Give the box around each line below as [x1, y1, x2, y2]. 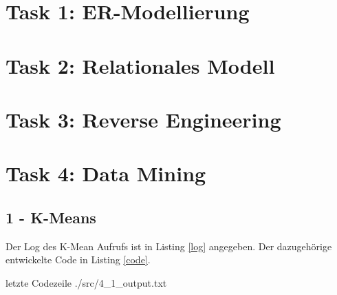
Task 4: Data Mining [6, 159, 206, 187]
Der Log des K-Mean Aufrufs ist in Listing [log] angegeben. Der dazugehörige [6, 238, 332, 253]
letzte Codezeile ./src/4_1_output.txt [6, 275, 167, 289]
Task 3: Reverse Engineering [6, 105, 281, 133]
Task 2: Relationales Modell [6, 51, 275, 79]
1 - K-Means [6, 206, 96, 227]
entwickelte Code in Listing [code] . [6, 252, 151, 267]
